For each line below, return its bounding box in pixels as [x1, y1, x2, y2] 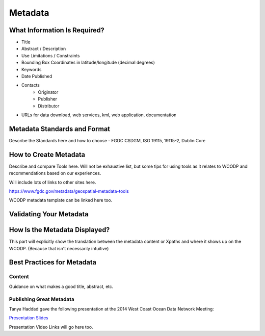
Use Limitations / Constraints [21, 52, 80, 58]
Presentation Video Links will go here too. [9, 324, 93, 330]
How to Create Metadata [9, 150, 85, 159]
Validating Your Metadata [9, 210, 89, 218]
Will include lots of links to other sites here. [9, 179, 96, 185]
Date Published [21, 74, 53, 79]
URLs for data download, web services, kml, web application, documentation [21, 112, 177, 118]
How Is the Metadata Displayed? [9, 226, 110, 234]
